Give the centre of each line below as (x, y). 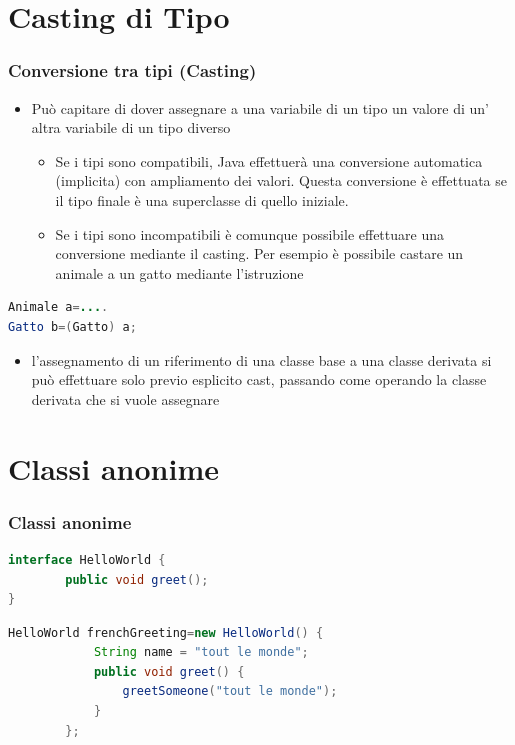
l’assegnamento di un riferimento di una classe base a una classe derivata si (261, 359)
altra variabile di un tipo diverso (131, 127)
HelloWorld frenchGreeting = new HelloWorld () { (166, 632)
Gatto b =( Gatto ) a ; (72, 326)
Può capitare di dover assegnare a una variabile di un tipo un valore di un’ (260, 107)
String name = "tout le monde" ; (201, 652)
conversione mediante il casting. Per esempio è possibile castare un (259, 253)
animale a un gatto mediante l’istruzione (179, 272)
